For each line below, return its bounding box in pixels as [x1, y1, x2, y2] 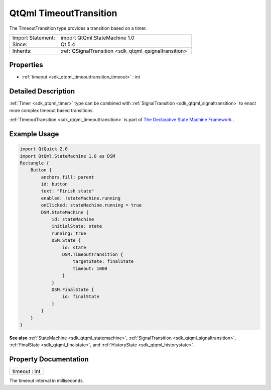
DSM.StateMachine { [41, 209, 89, 215]
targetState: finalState [73, 259, 134, 264]
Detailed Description [9, 87, 75, 95]
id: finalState [62, 294, 100, 300]
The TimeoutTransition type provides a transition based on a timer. [9, 25, 147, 31]
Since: [12, 41, 28, 48]
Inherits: [12, 47, 32, 54]
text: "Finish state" [41, 188, 94, 194]
